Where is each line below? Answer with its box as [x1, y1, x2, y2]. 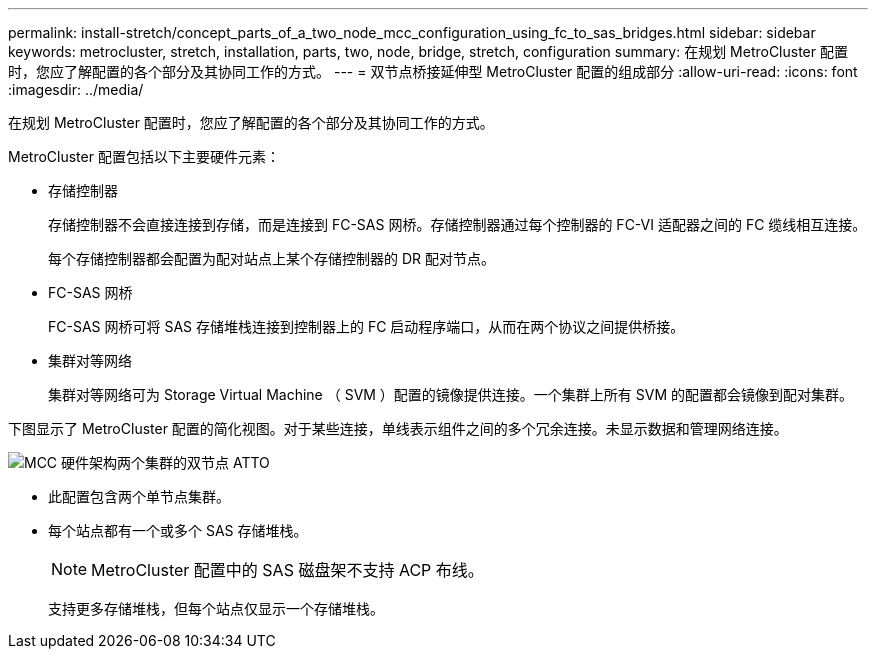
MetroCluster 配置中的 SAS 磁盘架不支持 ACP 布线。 [91, 560, 484, 580]
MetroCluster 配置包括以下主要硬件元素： [8, 148, 280, 165]
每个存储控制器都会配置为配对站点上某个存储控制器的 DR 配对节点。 [48, 250, 495, 267]
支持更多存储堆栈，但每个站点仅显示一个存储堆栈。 [48, 600, 384, 617]
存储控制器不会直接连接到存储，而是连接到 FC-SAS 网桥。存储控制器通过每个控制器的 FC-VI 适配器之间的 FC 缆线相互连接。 [48, 216, 867, 233]
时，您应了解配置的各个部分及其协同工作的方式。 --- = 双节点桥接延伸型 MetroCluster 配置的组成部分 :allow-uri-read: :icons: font [8, 63, 858, 80]
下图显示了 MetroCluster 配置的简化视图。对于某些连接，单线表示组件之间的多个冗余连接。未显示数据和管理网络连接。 [8, 420, 788, 437]
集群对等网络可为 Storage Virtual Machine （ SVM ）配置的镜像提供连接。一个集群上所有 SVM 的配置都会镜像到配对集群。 [48, 386, 854, 403]
